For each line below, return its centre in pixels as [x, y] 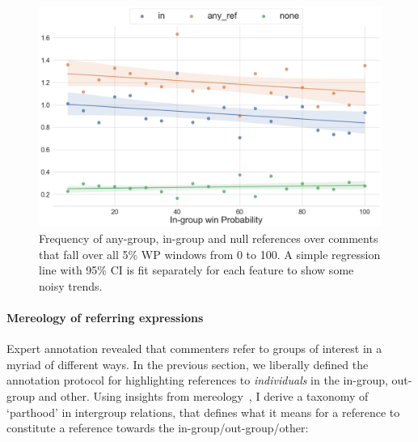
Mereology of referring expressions [105, 318]
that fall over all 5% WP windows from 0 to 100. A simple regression [210, 254]
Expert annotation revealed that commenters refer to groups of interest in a [194, 348]
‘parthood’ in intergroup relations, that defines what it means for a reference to [203, 412]
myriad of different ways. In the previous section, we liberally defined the [188, 364]
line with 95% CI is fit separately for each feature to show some [196, 270]
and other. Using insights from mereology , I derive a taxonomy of [203, 396]
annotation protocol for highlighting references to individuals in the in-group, [197, 380]
